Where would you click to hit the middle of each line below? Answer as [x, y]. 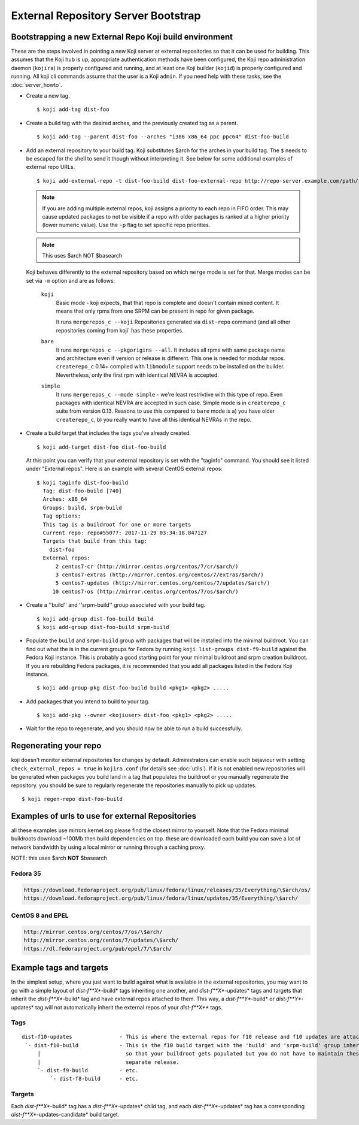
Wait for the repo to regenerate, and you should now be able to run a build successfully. [134, 728]
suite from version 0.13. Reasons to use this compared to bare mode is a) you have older [165, 411]
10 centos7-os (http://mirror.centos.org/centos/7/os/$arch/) [145, 591]
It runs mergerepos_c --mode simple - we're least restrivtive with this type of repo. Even [169, 394]
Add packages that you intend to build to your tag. [88, 701]
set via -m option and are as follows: [71, 280]
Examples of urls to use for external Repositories [104, 816]
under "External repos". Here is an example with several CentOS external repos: [124, 469]
